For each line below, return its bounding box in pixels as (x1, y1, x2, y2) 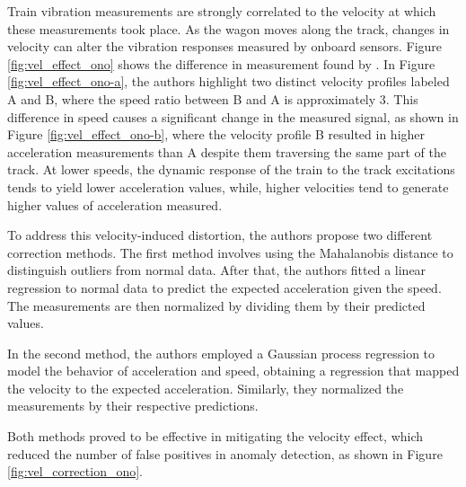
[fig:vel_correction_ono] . (7, 462, 144, 481)
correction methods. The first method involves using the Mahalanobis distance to (7, 243, 453, 261)
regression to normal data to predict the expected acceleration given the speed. (7, 278, 442, 297)
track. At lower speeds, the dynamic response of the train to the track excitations (7, 160, 455, 179)
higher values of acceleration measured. (7, 195, 223, 214)
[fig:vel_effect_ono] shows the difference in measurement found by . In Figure (7, 54, 435, 73)
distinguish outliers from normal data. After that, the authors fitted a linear (7, 261, 426, 279)
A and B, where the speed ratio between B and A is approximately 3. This (7, 89, 418, 108)
